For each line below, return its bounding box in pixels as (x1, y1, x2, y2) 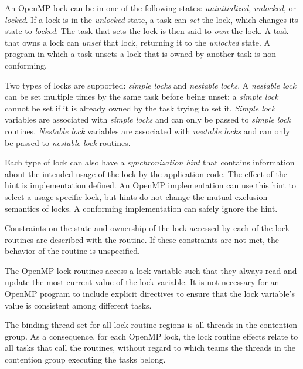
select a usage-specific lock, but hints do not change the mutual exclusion (5, 190, 268, 202)
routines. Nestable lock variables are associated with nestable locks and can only (5, 124, 290, 137)
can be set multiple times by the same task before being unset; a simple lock (5, 90, 278, 103)
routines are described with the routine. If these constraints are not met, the (5, 233, 280, 245)
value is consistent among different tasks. (5, 299, 152, 311)
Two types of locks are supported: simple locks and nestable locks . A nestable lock (5, 79, 297, 91)
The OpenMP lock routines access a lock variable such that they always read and (5, 264, 297, 276)
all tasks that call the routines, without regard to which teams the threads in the (5, 341, 295, 354)
